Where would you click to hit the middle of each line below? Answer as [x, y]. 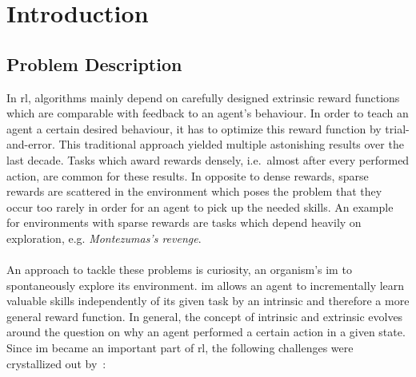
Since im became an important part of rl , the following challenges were [180, 348]
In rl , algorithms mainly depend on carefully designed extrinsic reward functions [203, 97]
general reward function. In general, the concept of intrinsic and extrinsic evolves [205, 316]
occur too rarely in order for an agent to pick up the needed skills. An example [200, 206]
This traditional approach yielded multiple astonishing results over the [231, 144]
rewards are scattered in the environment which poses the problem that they [194, 191]
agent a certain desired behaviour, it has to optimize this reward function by [194, 128]
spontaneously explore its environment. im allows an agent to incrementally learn [206, 285]
